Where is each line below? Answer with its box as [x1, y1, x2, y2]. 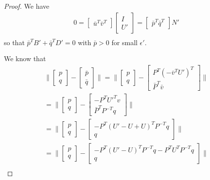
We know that [4, 53, 46, 64]
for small [111, 37, 138, 47]
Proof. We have [4, 1, 50, 11]
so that [4, 37, 25, 47]
